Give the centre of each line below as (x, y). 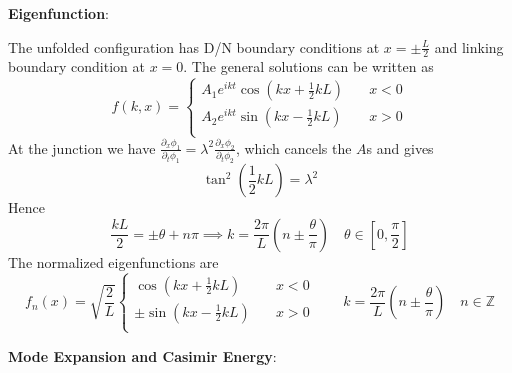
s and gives (400, 147)
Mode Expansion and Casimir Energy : (142, 355)
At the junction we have (82, 147)
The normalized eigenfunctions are (113, 261)
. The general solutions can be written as (308, 66)
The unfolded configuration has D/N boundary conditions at (194, 46)
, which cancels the (293, 147)
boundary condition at (76, 66)
